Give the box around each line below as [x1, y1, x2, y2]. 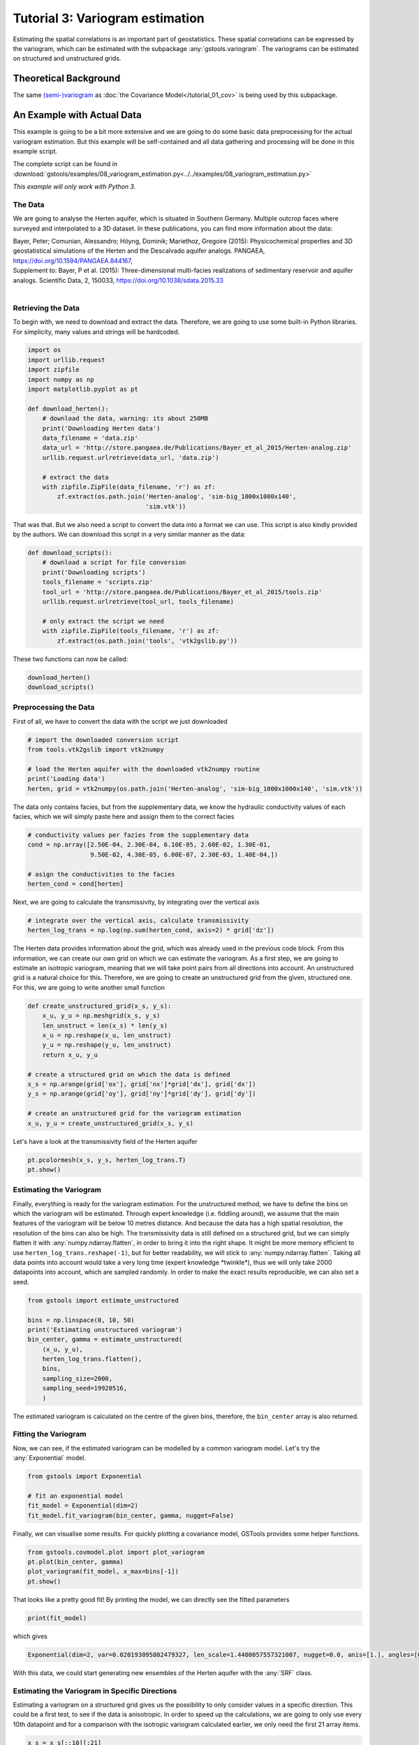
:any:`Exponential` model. [13, 1454, 87, 1462]
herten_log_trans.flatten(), [42, 1355, 142, 1363]
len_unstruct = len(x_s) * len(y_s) [42, 1021, 168, 1030]
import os [27, 346, 61, 354]
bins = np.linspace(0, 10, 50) [27, 1316, 135, 1324]
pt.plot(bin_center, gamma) [27, 1558, 124, 1566]
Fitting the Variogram [13, 1430, 87, 1439]
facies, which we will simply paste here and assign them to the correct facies [13, 812, 235, 821]
